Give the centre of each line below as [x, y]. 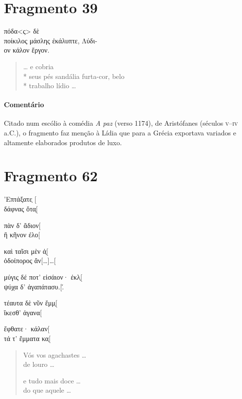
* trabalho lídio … [50, 85]
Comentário [24, 104]
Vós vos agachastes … [55, 354]
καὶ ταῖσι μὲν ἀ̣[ [26, 251]
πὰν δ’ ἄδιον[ [22, 225]
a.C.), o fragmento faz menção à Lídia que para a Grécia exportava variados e [120, 133]
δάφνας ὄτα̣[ [21, 208]
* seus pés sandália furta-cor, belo [74, 76]
